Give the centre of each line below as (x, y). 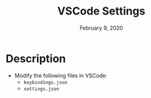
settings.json (41, 89)
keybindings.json (45, 82)
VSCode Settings (101, 11)
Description (36, 58)
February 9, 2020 (101, 28)
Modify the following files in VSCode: (61, 75)
